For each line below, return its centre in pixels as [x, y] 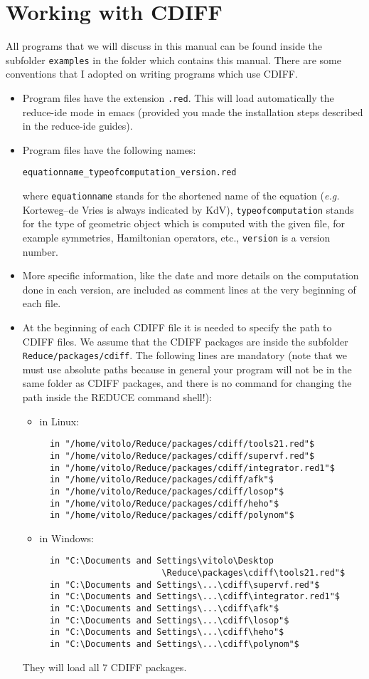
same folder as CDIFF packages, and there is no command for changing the [187, 383]
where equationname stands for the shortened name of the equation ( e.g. [181, 196]
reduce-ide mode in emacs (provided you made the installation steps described [193, 112]
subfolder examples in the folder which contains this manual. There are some [173, 59]
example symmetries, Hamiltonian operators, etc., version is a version [176, 237]
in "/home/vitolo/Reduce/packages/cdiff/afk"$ [161, 480]
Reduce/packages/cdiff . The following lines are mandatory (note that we [184, 355]
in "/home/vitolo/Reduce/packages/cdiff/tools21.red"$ [182, 444]
